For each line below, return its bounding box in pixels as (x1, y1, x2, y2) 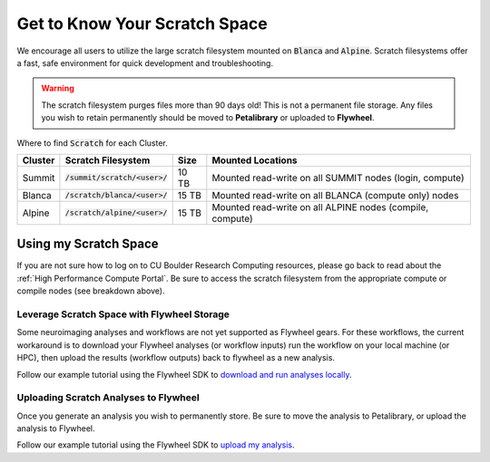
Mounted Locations (211, 154, 299, 167)
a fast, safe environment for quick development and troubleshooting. (16, 57, 274, 68)
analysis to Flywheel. (16, 423, 95, 434)
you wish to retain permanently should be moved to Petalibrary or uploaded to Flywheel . (41, 112, 375, 123)
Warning (41, 82, 74, 94)
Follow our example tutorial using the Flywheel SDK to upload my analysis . (16, 439, 295, 450)
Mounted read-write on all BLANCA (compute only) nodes (211, 188, 459, 201)
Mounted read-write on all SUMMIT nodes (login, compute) (211, 171, 465, 184)
